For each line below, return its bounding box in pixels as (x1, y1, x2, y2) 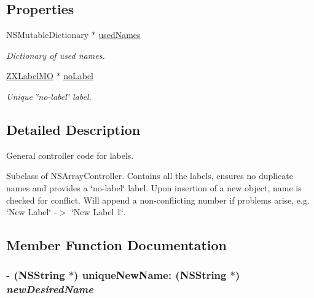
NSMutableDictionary (6, 28, 89, 41)
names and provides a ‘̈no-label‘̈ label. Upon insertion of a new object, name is (6, 181, 302, 194)
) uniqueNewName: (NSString (74, 267, 227, 283)
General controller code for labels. (6, 148, 134, 161)
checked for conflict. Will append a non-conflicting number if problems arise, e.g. (6, 193, 310, 206)
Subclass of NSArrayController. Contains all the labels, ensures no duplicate (6, 169, 293, 182)
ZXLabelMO (6, 69, 53, 82)
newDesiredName (6, 281, 93, 297)
